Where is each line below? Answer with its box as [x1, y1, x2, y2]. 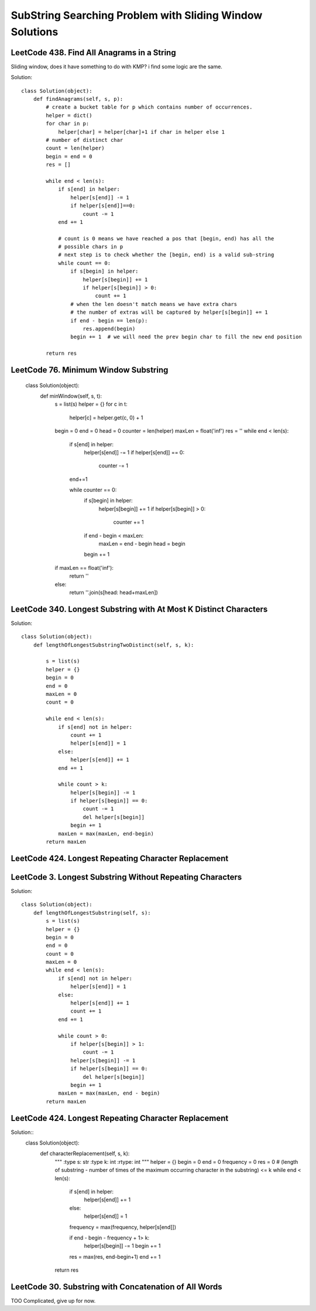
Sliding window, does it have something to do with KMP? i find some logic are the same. [11, 63, 222, 70]
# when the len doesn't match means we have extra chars [70, 301, 238, 307]
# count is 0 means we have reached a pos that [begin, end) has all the [58, 235, 274, 242]
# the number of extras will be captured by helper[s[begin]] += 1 [70, 309, 269, 316]
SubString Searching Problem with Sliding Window [11, 9, 263, 22]
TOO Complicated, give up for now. [11, 1298, 96, 1304]
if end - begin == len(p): [70, 317, 148, 324]
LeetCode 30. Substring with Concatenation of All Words [11, 1282, 222, 1292]
